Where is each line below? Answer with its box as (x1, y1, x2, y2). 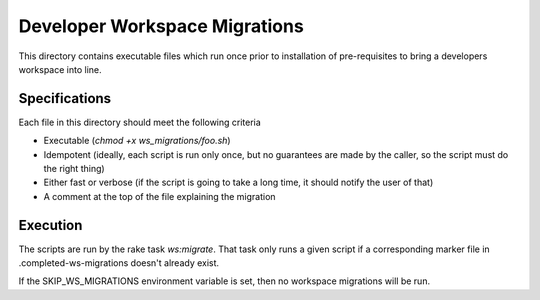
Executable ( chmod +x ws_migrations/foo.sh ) (43, 135, 231, 147)
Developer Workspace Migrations (18, 15, 304, 37)
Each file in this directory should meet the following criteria (18, 116, 262, 128)
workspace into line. (18, 63, 102, 75)
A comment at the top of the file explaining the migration (43, 190, 276, 202)
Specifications (18, 90, 112, 107)
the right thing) (43, 163, 105, 175)
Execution (18, 216, 83, 234)
